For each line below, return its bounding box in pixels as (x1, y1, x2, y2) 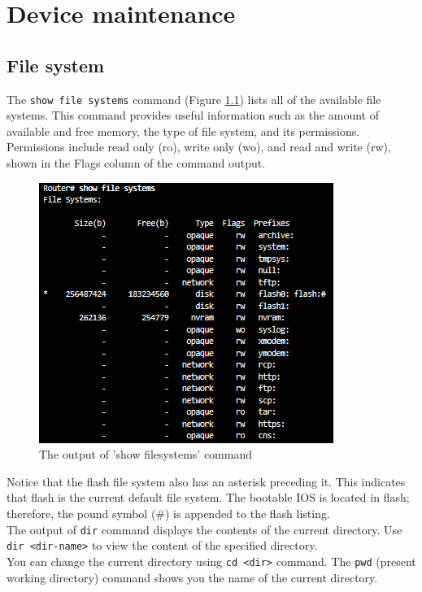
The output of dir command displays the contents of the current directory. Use (7, 520, 402, 538)
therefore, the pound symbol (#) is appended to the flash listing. (7, 504, 330, 521)
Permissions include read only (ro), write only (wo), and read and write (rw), (7, 138, 391, 155)
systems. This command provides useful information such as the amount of (7, 107, 380, 124)
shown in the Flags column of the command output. (7, 155, 266, 172)
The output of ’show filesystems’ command (39, 446, 253, 463)
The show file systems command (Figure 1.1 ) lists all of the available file (7, 90, 381, 107)
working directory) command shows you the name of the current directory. (7, 568, 378, 585)
